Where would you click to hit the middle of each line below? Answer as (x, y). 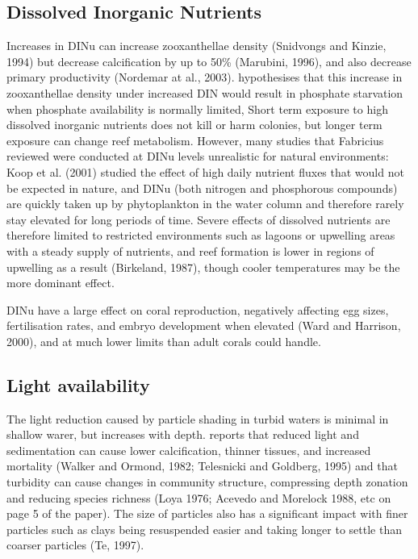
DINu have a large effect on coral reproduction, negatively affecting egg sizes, (198, 309)
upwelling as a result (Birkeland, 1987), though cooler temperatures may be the (203, 267)
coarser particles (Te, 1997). (75, 545)
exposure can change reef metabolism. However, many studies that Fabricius (195, 140)
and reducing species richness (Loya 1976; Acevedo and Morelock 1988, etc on (199, 497)
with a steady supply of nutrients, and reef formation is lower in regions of (190, 250)
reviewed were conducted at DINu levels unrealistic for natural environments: (198, 156)
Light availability (78, 384)
